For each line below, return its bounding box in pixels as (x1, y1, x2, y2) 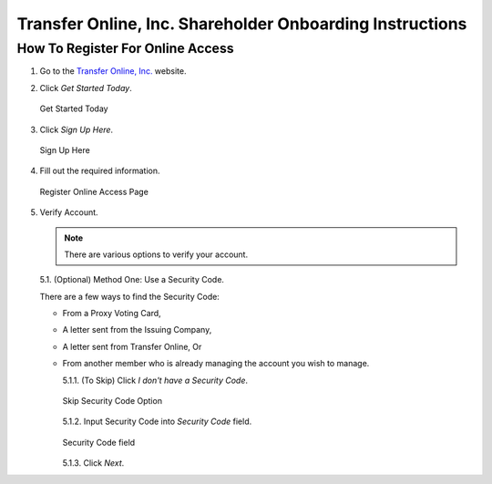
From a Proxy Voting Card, (62, 308, 161, 319)
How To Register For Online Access (16, 40, 234, 57)
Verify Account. (39, 207, 99, 218)
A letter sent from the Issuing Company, (62, 324, 212, 335)
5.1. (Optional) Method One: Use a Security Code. (39, 274, 225, 285)
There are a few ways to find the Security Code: (39, 291, 220, 302)
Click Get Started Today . (39, 82, 132, 93)
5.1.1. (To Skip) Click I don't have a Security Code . (62, 375, 249, 386)
